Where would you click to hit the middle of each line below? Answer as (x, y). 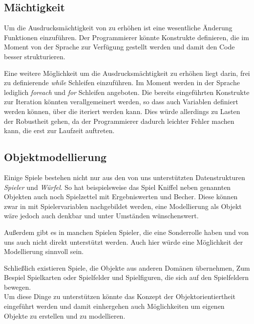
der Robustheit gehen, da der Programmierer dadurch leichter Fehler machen (119, 121)
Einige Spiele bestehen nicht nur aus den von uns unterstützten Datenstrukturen (125, 177)
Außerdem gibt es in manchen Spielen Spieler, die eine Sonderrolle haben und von (127, 232)
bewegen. (18, 287)
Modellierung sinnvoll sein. (44, 251)
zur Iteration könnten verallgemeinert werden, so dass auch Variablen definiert (121, 102)
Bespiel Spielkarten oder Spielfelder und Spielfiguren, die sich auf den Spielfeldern (127, 277)
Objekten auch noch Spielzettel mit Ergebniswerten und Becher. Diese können (121, 197)
